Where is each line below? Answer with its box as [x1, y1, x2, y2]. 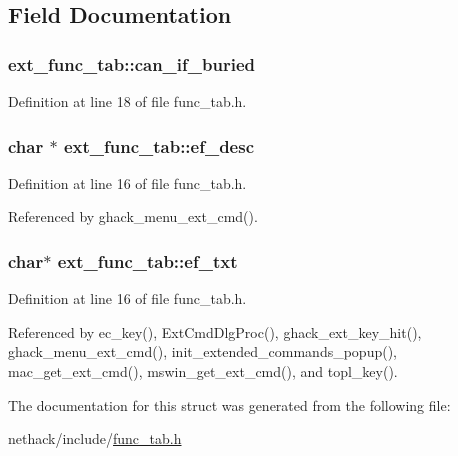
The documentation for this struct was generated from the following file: [8, 394, 451, 415]
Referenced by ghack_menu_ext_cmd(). [8, 206, 258, 227]
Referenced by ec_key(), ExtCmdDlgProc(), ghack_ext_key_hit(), [8, 321, 422, 342]
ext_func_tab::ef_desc [63, 133, 255, 158]
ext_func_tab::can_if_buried [8, 51, 255, 76]
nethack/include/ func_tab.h [8, 428, 182, 449]
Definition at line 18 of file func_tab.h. [8, 91, 247, 111]
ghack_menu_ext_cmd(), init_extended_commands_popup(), [8, 341, 398, 362]
